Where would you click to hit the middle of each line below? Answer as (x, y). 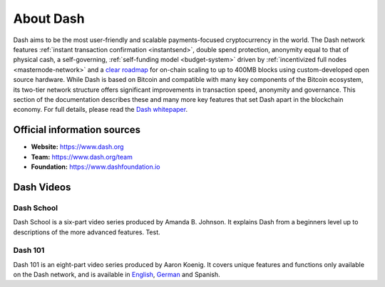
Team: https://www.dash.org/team (82, 157)
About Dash (49, 19)
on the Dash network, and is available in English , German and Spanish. (117, 275)
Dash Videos (42, 187)
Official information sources (77, 130)
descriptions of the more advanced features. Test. (87, 232)
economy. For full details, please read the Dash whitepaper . (101, 110)
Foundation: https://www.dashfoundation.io (96, 167)
